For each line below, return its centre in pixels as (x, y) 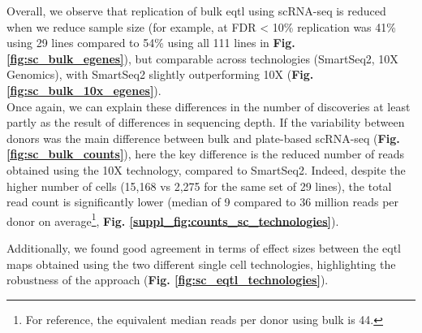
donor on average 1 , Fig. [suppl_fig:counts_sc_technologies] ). (173, 219)
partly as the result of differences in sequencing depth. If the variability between (206, 122)
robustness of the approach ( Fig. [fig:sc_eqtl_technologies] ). (168, 280)
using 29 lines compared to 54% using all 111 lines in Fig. (151, 43)
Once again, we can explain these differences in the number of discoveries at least (209, 106)
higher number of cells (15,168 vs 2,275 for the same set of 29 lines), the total (199, 186)
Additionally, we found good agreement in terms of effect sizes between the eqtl (204, 247)
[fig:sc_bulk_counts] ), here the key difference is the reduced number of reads (206, 154)
